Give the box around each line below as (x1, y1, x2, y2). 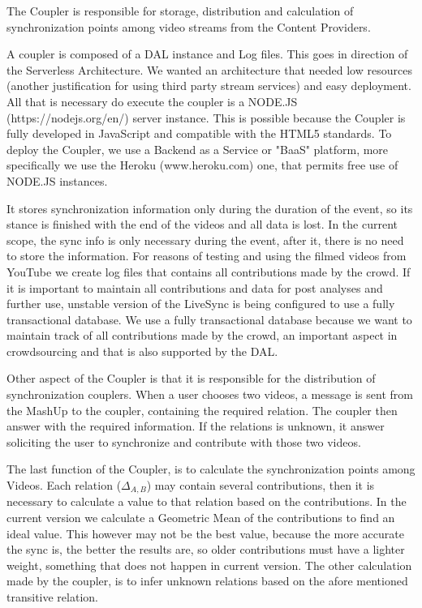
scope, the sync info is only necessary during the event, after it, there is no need (6, 231, 404, 248)
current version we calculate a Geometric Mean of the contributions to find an (6, 509, 395, 526)
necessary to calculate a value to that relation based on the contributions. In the (6, 493, 407, 510)
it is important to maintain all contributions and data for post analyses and (6, 279, 383, 296)
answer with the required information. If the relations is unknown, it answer (6, 417, 385, 435)
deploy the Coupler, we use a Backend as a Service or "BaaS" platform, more (6, 140, 389, 157)
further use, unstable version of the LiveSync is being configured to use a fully (6, 295, 395, 312)
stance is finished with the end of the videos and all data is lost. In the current (6, 216, 398, 233)
